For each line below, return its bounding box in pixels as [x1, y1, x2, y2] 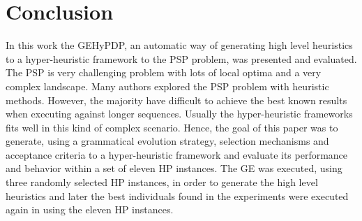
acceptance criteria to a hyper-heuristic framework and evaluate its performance [6, 147, 348, 162]
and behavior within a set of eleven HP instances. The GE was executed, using [6, 161, 342, 176]
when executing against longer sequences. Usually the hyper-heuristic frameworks [6, 106, 353, 121]
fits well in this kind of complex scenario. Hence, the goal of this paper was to [6, 120, 338, 134]
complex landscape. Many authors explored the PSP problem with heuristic [6, 78, 329, 93]
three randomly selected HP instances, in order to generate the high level [6, 175, 318, 190]
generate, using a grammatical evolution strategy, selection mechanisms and [6, 134, 329, 148]
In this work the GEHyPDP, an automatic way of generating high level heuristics [6, 38, 353, 52]
